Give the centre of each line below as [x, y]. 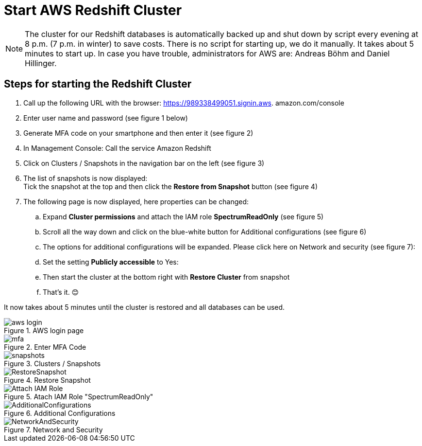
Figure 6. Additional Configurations [60, 413]
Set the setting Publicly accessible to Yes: [111, 262]
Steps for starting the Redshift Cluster [98, 84]
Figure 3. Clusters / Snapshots [52, 363]
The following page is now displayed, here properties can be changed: [136, 201]
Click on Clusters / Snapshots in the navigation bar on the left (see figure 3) [144, 163]
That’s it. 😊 [61, 292]
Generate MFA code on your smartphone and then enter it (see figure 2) [138, 133]
